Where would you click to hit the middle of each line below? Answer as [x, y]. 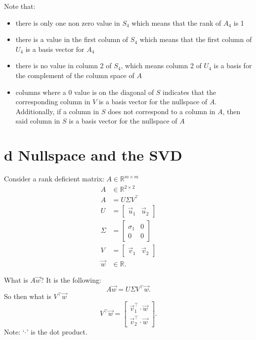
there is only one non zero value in [68, 22]
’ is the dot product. [57, 332]
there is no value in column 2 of [64, 65]
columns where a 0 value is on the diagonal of [85, 92]
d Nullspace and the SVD [93, 155]
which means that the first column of [196, 39]
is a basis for [233, 65]
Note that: [20, 6]
